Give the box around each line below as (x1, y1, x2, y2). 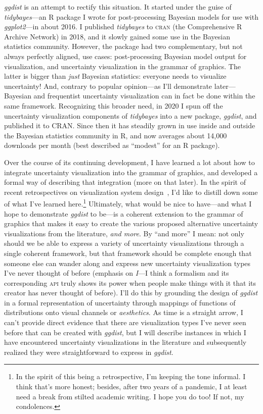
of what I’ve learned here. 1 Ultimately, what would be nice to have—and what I (4, 197, 252, 209)
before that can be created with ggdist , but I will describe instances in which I (4, 327, 246, 337)
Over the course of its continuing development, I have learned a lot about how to (4, 157, 255, 167)
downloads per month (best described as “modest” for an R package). (4, 140, 220, 150)
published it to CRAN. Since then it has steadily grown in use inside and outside (4, 120, 255, 131)
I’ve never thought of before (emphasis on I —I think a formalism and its (4, 268, 229, 278)
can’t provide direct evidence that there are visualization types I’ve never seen (4, 317, 246, 328)
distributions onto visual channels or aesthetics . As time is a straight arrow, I (4, 307, 243, 318)
